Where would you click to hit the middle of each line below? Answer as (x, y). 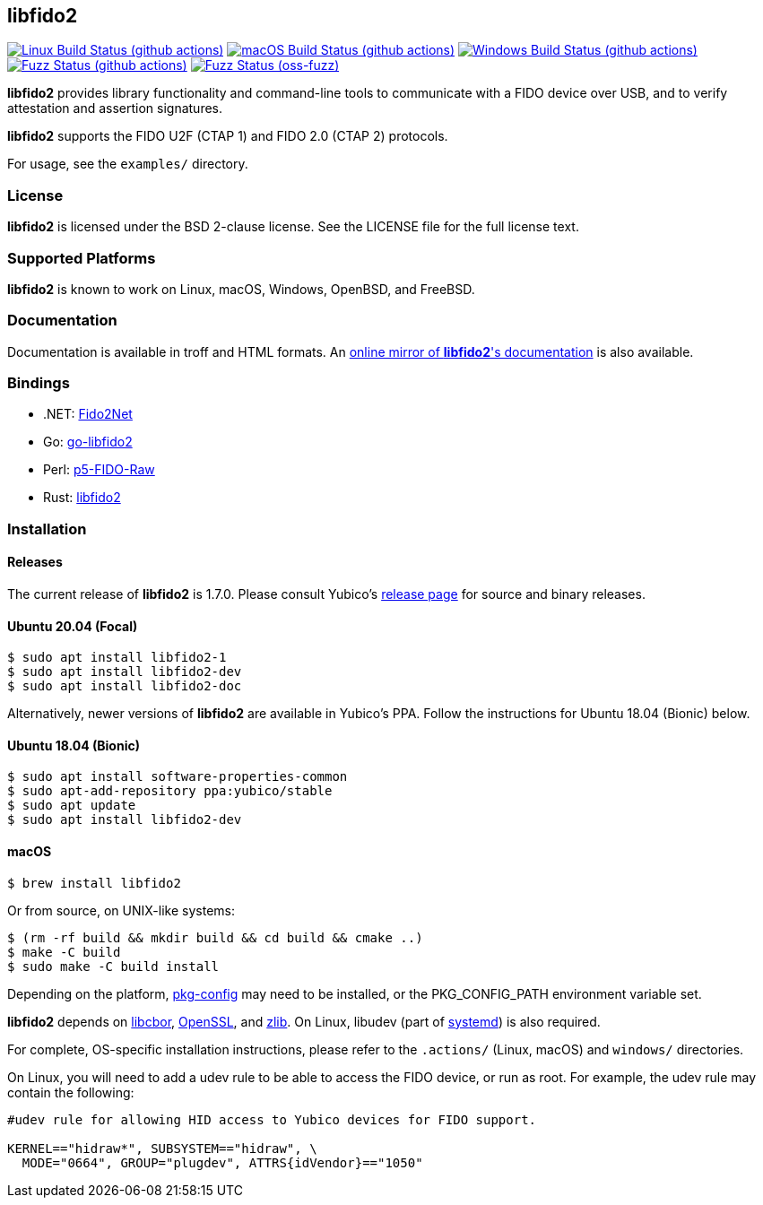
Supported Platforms (82, 258)
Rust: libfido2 (82, 498)
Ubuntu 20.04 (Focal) (73, 626)
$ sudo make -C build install (113, 966)
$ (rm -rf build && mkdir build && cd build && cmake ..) (215, 937)
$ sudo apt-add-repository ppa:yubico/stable (170, 791)
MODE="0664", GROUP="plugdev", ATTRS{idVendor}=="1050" (222, 1162)
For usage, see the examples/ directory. (128, 164)
